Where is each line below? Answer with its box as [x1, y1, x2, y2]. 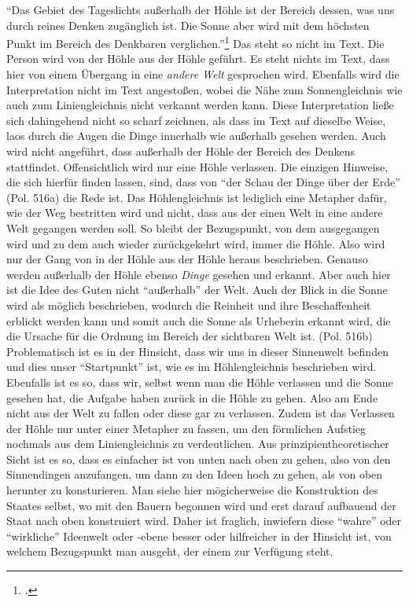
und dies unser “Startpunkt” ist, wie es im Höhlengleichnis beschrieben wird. [6, 358, 377, 375]
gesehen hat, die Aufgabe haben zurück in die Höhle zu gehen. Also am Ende [6, 389, 378, 406]
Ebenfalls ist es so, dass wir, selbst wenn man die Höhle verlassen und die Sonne [6, 373, 393, 390]
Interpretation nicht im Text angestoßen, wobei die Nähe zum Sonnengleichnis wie [6, 81, 403, 97]
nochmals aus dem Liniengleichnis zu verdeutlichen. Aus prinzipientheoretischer [6, 435, 389, 452]
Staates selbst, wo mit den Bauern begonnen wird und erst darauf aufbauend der [6, 497, 396, 513]
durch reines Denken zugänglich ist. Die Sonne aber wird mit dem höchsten [6, 17, 370, 33]
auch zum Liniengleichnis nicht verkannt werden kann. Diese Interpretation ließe [6, 97, 394, 113]
